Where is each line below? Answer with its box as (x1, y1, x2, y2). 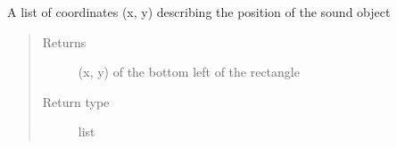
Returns (42, 32, 87, 51)
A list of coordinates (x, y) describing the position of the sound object (7, 3, 391, 21)
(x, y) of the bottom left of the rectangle (78, 62, 300, 81)
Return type (42, 92, 110, 111)
